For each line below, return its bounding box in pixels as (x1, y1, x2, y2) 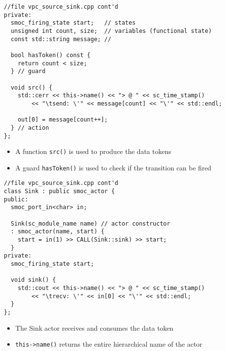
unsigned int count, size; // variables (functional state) (11, 27, 212, 34)
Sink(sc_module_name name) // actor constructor (11, 220, 170, 227)
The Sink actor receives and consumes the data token (15, 322, 174, 333)
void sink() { (11, 276, 56, 284)
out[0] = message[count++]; (17, 116, 108, 123)
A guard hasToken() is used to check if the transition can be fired (15, 162, 211, 172)
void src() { (11, 84, 53, 91)
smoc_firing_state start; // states (11, 19, 136, 27)
